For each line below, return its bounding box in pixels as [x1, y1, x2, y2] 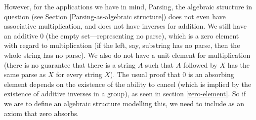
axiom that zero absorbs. [4, 108, 79, 118]
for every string [56, 69, 102, 80]
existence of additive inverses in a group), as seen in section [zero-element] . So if [4, 88, 246, 99]
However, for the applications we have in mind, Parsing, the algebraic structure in [4, 1, 252, 11]
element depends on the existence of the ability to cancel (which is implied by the [4, 79, 251, 89]
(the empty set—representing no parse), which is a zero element [45, 30, 239, 40]
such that [145, 59, 174, 70]
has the [227, 59, 250, 70]
